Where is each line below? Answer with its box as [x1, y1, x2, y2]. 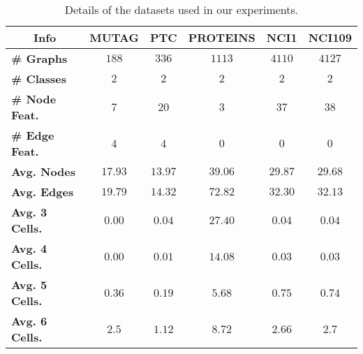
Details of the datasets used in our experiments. [64, 1, 299, 17]
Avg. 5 [11, 276, 47, 293]
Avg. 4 [11, 240, 47, 256]
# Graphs [11, 50, 68, 66]
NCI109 [308, 29, 352, 45]
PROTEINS [188, 29, 255, 45]
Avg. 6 [11, 313, 47, 329]
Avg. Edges [11, 184, 74, 200]
